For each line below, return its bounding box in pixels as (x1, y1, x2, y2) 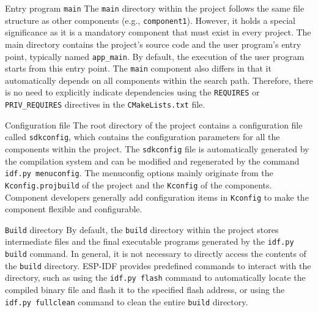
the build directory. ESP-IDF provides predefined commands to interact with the (5, 259, 311, 272)
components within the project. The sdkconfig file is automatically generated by (5, 142, 309, 155)
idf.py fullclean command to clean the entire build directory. (5, 295, 248, 308)
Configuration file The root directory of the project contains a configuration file (5, 118, 303, 131)
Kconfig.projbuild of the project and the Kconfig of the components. (5, 178, 272, 191)
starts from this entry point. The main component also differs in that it (5, 62, 272, 75)
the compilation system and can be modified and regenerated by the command (5, 154, 300, 167)
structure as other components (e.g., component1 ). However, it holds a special (5, 13, 295, 26)
